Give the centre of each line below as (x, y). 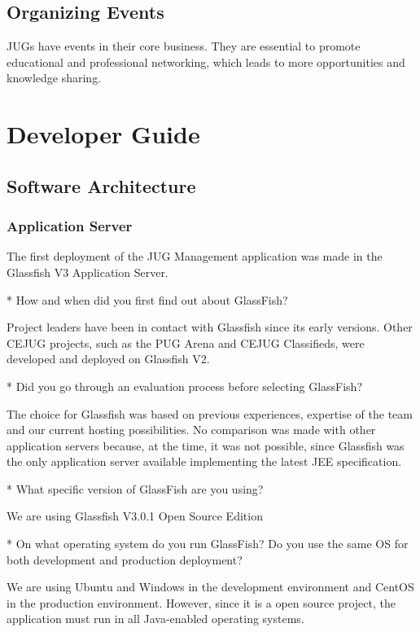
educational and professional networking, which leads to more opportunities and (206, 61)
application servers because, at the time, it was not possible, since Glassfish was (206, 445)
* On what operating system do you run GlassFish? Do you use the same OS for (208, 544)
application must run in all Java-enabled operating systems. (155, 619)
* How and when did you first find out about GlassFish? (147, 299)
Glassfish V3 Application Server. (87, 272)
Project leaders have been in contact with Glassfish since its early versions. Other (210, 327)
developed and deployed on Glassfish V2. (108, 359)
